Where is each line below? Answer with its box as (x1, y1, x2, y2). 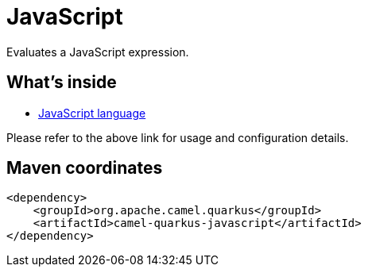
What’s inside (6, 72, 117, 93)
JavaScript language (38, 106, 146, 120)
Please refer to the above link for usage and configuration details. (6, 130, 349, 144)
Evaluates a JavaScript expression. (6, 44, 189, 59)
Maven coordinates (6, 158, 163, 179)
